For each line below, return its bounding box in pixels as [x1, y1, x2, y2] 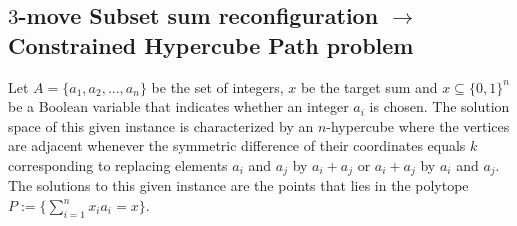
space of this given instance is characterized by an [8, 115, 314, 136]
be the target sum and [300, 76, 438, 97]
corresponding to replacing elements [8, 154, 228, 175]
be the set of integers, [151, 76, 284, 97]
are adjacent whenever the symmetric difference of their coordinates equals [8, 135, 466, 156]
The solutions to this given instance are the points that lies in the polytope [8, 175, 469, 196]
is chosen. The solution [369, 96, 510, 117]
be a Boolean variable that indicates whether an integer [8, 96, 349, 117]
